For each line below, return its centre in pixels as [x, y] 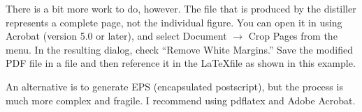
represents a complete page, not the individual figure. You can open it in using [174, 22]
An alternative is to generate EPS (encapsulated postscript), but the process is [174, 86]
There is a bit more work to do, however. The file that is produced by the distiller [181, 8]
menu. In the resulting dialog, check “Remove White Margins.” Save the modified [180, 49]
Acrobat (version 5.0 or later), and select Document [116, 36]
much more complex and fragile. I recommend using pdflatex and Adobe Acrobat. [181, 100]
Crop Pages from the [293, 36]
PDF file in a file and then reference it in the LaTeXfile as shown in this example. [181, 63]
